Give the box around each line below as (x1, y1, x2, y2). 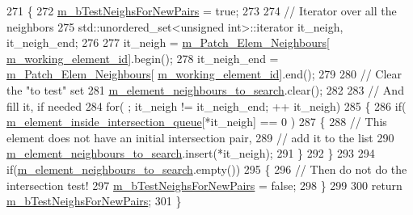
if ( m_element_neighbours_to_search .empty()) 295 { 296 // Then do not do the (6, 160, 407, 177)
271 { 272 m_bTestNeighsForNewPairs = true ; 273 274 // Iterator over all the (6, 2, 397, 19)
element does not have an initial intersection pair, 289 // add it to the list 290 (6, 129, 394, 145)
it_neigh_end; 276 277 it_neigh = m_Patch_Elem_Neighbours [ (6, 34, 330, 51)
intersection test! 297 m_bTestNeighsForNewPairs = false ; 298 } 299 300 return (6, 176, 402, 193)
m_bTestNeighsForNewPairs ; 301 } (6, 192, 182, 209)
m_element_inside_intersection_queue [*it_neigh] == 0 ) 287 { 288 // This (6, 113, 387, 130)
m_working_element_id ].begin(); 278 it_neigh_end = (6, 49, 279, 66)
